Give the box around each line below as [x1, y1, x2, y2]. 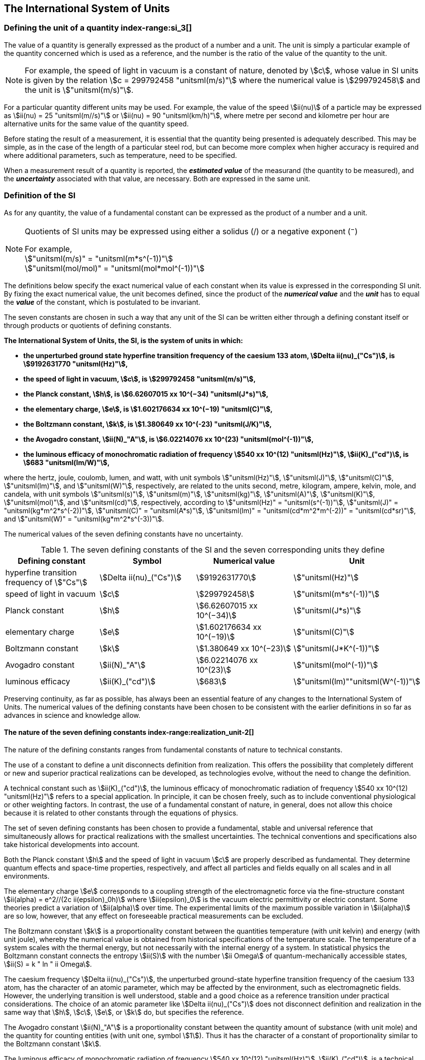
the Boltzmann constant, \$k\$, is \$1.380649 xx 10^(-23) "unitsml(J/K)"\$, [23, 419, 272, 428]
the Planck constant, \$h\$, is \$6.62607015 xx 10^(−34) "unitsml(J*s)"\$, [23, 389, 269, 398]
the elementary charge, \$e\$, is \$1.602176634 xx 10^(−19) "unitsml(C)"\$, [23, 404, 273, 413]
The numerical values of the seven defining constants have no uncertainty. [4, 529, 243, 538]
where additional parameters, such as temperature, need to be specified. [4, 151, 237, 159]
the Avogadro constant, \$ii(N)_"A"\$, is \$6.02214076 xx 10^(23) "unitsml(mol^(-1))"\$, [23, 434, 314, 443]
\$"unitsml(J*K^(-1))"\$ [293, 643, 379, 653]
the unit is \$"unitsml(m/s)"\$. [25, 85, 134, 95]
